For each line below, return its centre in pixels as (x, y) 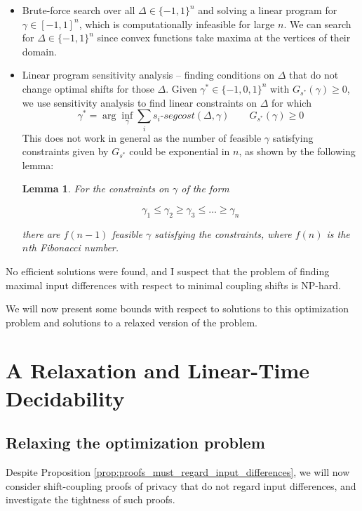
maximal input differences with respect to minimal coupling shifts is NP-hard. (173, 285)
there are (41, 233)
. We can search (317, 24)
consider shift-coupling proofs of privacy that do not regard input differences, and (181, 485)
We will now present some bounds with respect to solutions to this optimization (177, 308)
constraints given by (65, 151)
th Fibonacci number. (74, 247)
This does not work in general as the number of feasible (142, 137)
